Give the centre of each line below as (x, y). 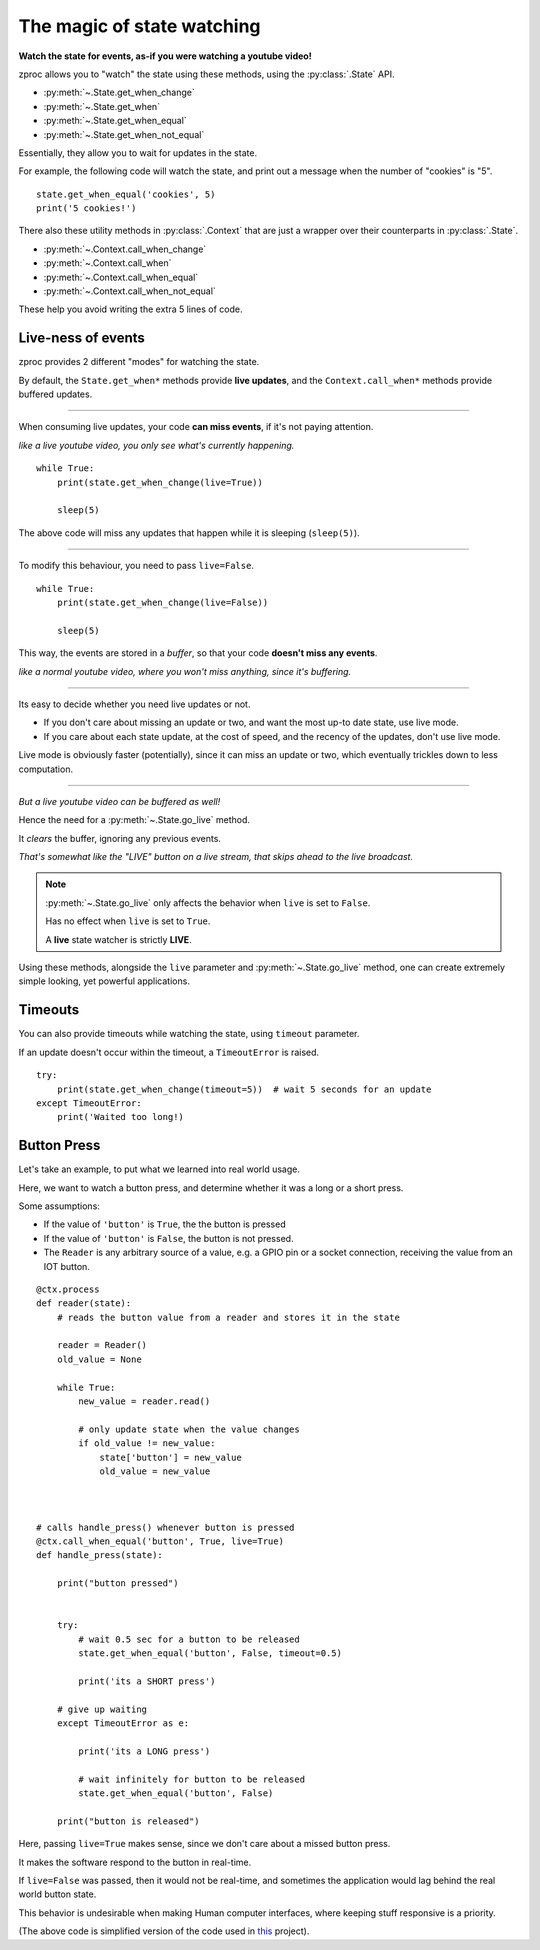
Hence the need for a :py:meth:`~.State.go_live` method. (134, 820)
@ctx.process (68, 1289)
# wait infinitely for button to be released (191, 1779)
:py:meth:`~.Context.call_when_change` (125, 249)
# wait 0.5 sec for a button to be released (189, 1639)
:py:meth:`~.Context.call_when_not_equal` (130, 291)
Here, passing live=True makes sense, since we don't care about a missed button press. (204, 1844)
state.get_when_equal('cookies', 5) (126, 194)
